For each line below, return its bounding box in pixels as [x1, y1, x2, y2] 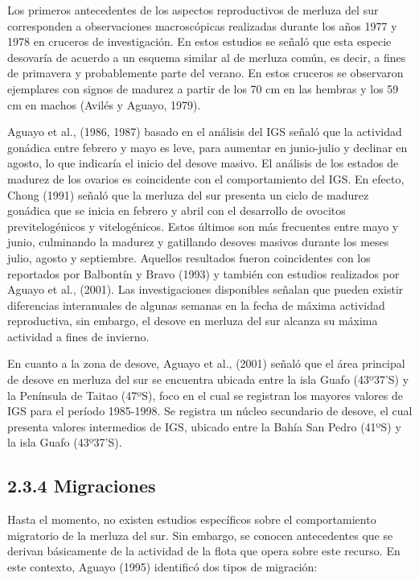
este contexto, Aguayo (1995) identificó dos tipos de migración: [7, 558, 318, 575]
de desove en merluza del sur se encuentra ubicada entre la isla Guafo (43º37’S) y [7, 371, 409, 388]
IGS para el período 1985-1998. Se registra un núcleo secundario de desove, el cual [7, 402, 413, 419]
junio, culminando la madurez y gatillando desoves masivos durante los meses [7, 233, 389, 250]
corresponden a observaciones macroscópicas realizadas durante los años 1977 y [7, 17, 397, 34]
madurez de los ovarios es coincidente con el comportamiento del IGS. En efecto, [7, 170, 405, 187]
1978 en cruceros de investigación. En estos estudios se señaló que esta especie [7, 33, 392, 50]
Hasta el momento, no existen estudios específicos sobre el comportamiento [7, 511, 376, 528]
